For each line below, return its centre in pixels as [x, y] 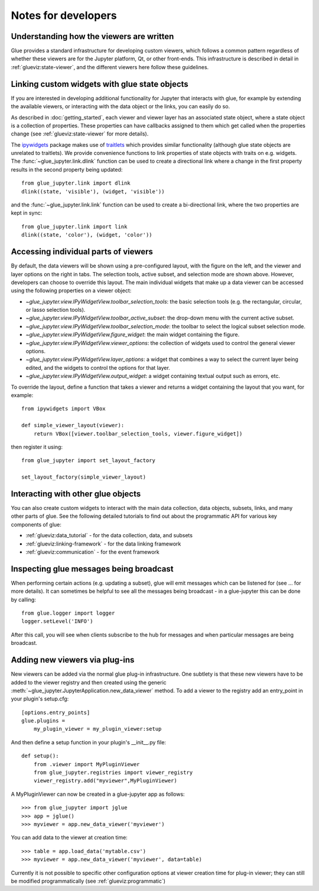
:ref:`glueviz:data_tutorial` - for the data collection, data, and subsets [109, 535]
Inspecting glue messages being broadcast [92, 569]
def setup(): [40, 756]
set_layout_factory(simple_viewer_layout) [84, 477]
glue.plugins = [43, 721]
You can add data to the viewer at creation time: [69, 838]
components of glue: [36, 524]
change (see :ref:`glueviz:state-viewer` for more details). [80, 134]
